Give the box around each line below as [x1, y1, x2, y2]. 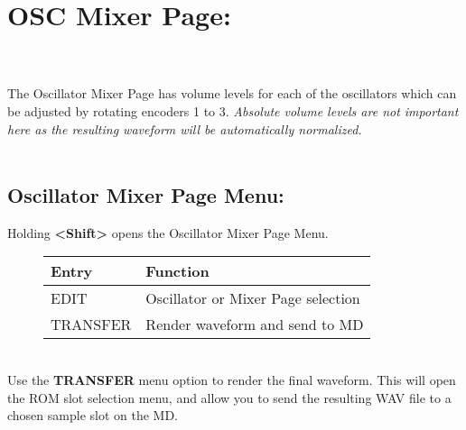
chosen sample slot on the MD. [7, 406, 179, 425]
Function [145, 261, 210, 282]
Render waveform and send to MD [145, 314, 364, 335]
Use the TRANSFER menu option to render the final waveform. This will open [7, 371, 456, 389]
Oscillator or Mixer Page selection [145, 288, 360, 309]
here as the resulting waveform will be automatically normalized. [7, 119, 362, 138]
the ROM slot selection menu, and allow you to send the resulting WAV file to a [7, 388, 452, 407]
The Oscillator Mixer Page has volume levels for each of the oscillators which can [7, 84, 457, 103]
